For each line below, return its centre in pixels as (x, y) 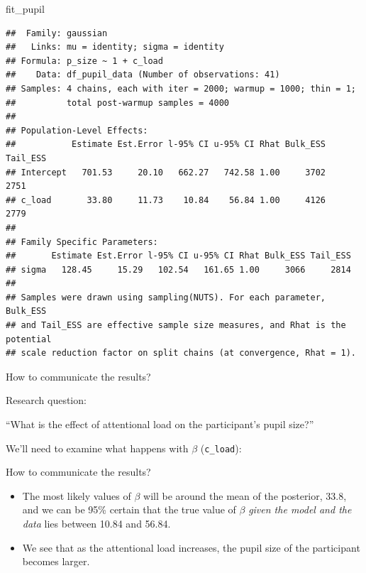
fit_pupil (25, 9)
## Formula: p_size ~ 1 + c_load (84, 61)
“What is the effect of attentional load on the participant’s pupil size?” (160, 424)
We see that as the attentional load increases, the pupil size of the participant (191, 547)
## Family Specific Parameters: (82, 242)
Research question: (46, 400)
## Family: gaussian (57, 33)
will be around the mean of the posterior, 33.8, (245, 495)
